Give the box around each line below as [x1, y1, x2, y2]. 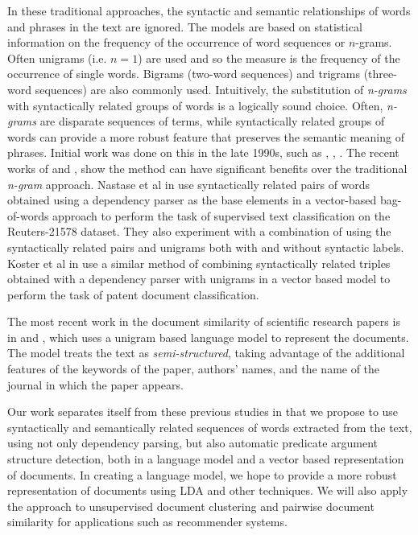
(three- [363, 65, 397, 82]
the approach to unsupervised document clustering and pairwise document [7, 497, 375, 514]
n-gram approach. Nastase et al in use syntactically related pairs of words [7, 175, 370, 192]
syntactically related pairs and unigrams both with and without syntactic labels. [7, 238, 404, 255]
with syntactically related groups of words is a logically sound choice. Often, [7, 97, 383, 113]
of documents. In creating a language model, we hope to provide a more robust [7, 466, 397, 483]
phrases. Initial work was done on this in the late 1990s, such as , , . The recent [7, 144, 399, 161]
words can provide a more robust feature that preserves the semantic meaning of [7, 128, 404, 145]
